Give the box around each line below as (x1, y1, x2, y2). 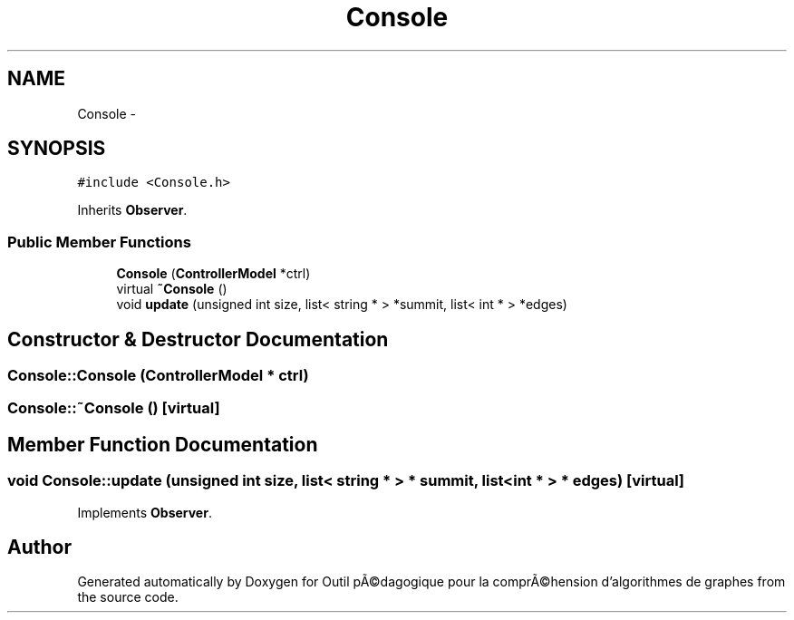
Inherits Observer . (77, 202, 188, 218)
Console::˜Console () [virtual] (7, 399, 220, 418)
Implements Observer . (77, 504, 212, 520)
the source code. (77, 589, 179, 605)
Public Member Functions (7, 232, 191, 251)
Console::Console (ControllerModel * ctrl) (7, 366, 309, 385)
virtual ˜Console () (116, 281, 228, 297)
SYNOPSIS (7, 137, 106, 160)
